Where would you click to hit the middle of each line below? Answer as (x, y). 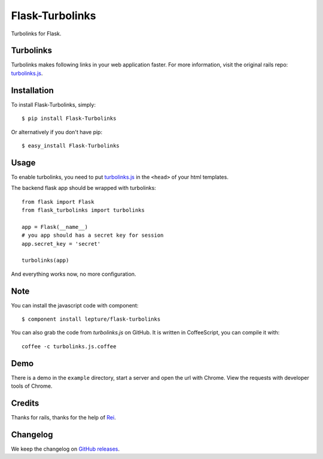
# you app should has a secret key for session (93, 235)
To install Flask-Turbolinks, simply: (53, 104)
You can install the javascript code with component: (75, 305)
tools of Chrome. (32, 386)
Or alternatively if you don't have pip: (57, 132)
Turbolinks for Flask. (36, 34)
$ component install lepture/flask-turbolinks (91, 319)
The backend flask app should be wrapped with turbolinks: (84, 188)
